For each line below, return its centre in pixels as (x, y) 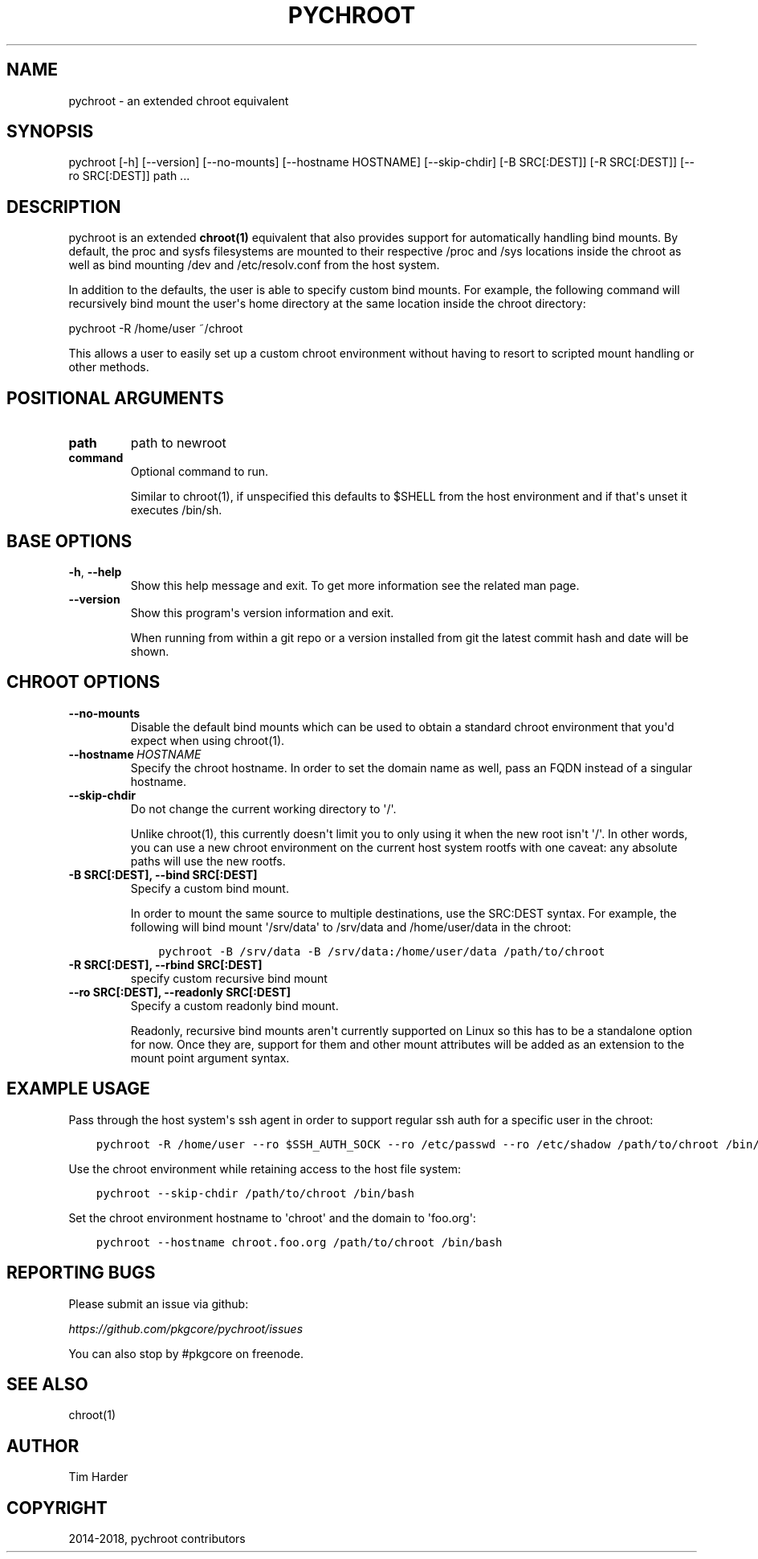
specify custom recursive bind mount (229, 978)
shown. (150, 651)
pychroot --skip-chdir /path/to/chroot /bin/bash (255, 1193)
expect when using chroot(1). (208, 740)
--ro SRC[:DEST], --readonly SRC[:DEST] (180, 992)
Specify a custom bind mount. (210, 888)
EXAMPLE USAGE (78, 1089)
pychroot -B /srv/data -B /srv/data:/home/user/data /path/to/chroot (382, 951)
